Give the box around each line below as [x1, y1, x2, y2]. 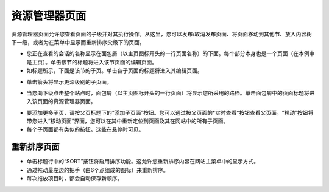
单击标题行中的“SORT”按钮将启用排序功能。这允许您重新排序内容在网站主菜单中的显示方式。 [26, 158, 260, 165]
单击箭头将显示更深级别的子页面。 [26, 78, 112, 85]
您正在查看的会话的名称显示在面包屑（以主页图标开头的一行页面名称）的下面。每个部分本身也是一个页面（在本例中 [26, 50, 315, 57]
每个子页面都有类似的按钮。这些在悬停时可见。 [26, 126, 144, 133]
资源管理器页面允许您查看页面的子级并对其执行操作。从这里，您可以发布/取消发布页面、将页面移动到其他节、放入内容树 [11, 30, 313, 38]
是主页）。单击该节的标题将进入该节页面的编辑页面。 [26, 58, 158, 66]
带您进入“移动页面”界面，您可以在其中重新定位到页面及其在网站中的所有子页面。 [26, 117, 229, 125]
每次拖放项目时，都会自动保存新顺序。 [26, 175, 123, 182]
